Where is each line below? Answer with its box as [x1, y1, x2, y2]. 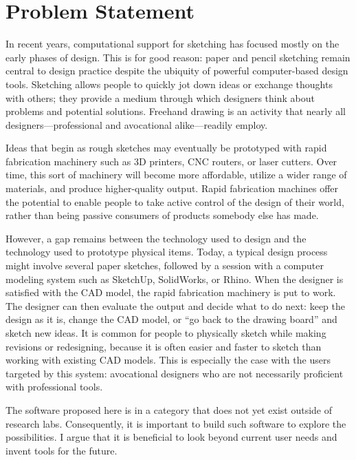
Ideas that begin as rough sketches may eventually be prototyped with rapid [5, 140, 327, 155]
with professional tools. [5, 379, 103, 394]
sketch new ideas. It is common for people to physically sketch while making [5, 326, 326, 339]
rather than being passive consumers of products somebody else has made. [5, 208, 319, 222]
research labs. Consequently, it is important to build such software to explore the [5, 416, 346, 430]
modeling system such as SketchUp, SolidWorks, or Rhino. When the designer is [5, 271, 344, 286]
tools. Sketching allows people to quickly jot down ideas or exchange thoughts [5, 76, 333, 91]
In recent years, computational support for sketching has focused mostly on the [5, 36, 340, 51]
